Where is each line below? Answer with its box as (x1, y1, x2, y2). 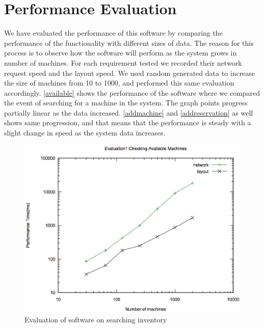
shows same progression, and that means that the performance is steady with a (4, 117, 251, 128)
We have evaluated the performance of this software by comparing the (4, 28, 223, 38)
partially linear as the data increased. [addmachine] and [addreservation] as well (4, 107, 253, 118)
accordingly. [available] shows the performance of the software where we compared (4, 87, 260, 98)
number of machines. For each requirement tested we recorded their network (4, 57, 242, 68)
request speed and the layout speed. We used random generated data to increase (4, 67, 255, 78)
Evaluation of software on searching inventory (24, 314, 167, 324)
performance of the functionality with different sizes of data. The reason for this (4, 37, 254, 48)
